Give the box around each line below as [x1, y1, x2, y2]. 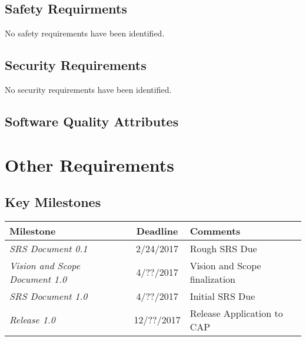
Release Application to [189, 306, 283, 320]
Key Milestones [5, 193, 101, 211]
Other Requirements [5, 152, 174, 176]
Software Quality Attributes [5, 112, 179, 130]
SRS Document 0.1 [9, 241, 88, 255]
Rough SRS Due [189, 241, 257, 255]
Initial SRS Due [189, 289, 255, 303]
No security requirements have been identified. [5, 83, 172, 95]
